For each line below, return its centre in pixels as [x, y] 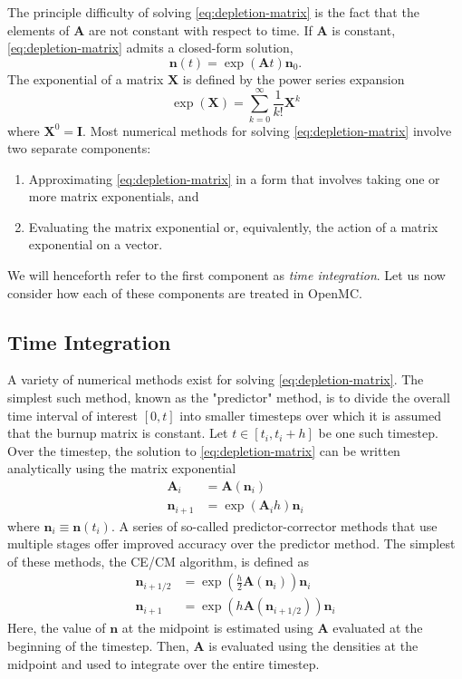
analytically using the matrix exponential [122, 468]
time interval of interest [73, 415]
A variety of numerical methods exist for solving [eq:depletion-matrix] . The [216, 379]
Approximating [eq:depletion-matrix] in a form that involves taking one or [234, 178]
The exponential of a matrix [86, 78]
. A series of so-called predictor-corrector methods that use [274, 525]
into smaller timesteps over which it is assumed [310, 415]
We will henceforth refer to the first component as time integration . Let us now [226, 275]
